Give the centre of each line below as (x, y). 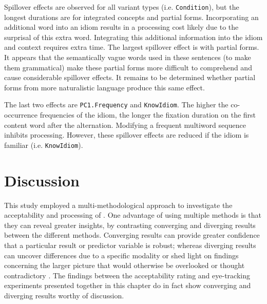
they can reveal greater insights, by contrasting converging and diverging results (130, 225)
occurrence (21, 115)
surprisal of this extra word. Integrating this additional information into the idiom (133, 37)
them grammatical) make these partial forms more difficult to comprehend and (128, 67)
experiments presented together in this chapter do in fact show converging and (128, 285)
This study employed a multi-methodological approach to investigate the (118, 205)
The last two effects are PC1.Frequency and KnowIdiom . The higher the (116, 104)
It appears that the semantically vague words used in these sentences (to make (128, 57)
